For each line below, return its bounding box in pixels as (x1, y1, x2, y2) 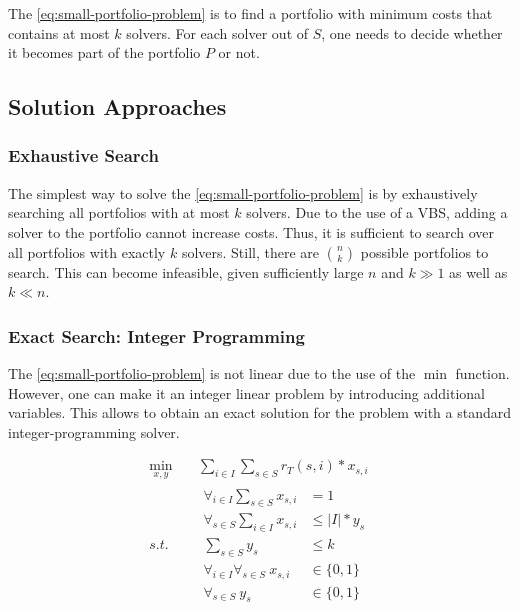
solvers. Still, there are (181, 241, 320, 262)
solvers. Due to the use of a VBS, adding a (246, 202, 508, 223)
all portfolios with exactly (8, 241, 166, 262)
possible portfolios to (360, 241, 489, 262)
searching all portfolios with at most (8, 202, 230, 223)
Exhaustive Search (8, 143, 159, 168)
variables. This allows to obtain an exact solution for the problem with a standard (8, 402, 512, 423)
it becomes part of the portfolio (8, 42, 201, 63)
